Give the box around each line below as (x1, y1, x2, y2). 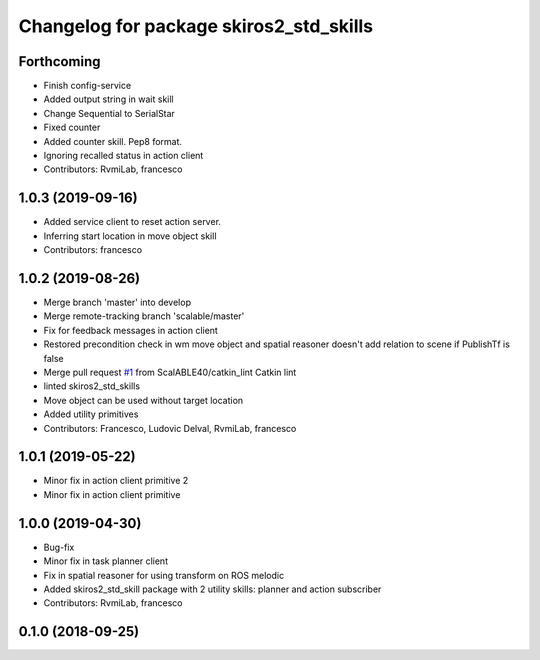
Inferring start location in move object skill (43, 230, 217, 242)
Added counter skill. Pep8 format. (43, 135, 183, 147)
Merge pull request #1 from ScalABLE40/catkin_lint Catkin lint (43, 366, 297, 378)
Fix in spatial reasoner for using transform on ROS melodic (43, 569, 285, 581)
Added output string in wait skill (43, 93, 174, 105)
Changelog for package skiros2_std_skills (18, 15, 374, 37)
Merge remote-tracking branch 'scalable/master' (43, 310, 245, 322)
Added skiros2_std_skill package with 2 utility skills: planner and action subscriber (43, 583, 382, 595)
